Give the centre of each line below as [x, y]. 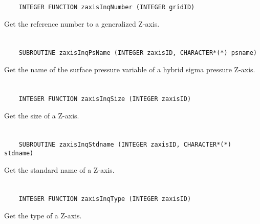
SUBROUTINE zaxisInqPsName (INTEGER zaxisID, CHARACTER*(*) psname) [138, 53]
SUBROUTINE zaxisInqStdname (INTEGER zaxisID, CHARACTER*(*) [125, 145]
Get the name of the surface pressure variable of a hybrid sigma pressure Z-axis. [130, 69]
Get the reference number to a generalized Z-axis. [82, 23]
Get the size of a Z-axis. [42, 115]
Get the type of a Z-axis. [43, 216]
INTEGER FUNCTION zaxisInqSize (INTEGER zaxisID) [105, 99]
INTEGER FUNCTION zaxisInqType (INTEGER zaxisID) [105, 199]
